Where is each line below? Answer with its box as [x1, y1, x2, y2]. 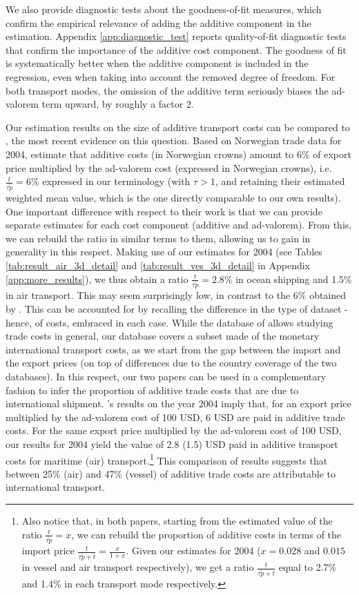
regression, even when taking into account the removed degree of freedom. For [6, 69, 336, 84]
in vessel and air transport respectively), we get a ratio [21, 560, 254, 574]
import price [21, 543, 75, 558]
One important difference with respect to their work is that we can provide [6, 204, 322, 218]
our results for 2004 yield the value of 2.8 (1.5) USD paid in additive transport [6, 436, 338, 451]
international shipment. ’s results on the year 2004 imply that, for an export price [6, 396, 351, 411]
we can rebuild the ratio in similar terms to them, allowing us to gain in [6, 231, 311, 245]
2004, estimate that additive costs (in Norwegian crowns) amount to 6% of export [6, 146, 351, 161]
